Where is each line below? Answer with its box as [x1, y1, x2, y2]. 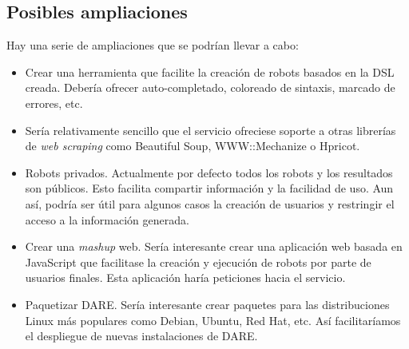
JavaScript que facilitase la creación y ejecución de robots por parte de [25, 253, 371, 270]
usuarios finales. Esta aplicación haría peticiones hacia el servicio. [25, 269, 346, 286]
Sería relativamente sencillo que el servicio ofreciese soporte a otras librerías [25, 121, 396, 138]
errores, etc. [25, 94, 83, 111]
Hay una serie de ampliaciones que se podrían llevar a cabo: [6, 37, 299, 54]
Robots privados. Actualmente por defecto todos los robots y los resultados [25, 164, 393, 180]
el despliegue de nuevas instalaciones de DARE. [25, 327, 258, 344]
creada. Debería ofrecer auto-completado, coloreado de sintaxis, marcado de [25, 79, 395, 96]
